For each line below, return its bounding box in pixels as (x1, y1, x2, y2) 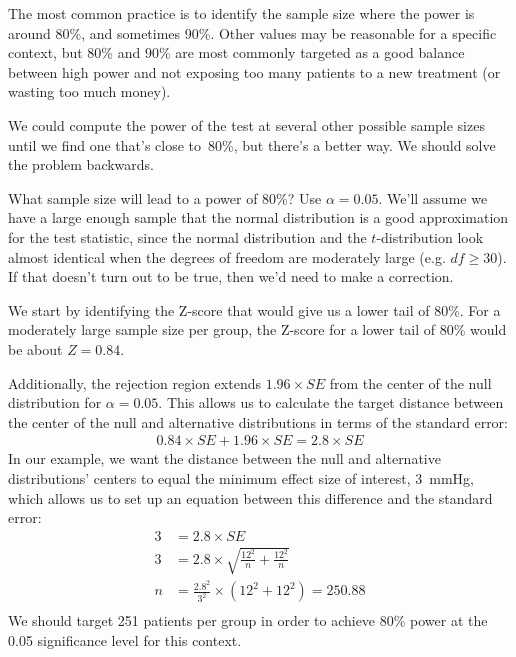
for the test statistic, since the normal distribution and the (8, 226, 367, 247)
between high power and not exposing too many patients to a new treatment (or (8, 61, 501, 82)
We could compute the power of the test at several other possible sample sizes (8, 114, 485, 135)
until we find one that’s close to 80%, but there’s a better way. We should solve (8, 134, 496, 155)
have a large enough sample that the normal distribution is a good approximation (8, 207, 509, 228)
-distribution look (376, 226, 484, 247)
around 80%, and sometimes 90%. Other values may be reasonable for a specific (8, 22, 497, 43)
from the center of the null (329, 372, 492, 393)
